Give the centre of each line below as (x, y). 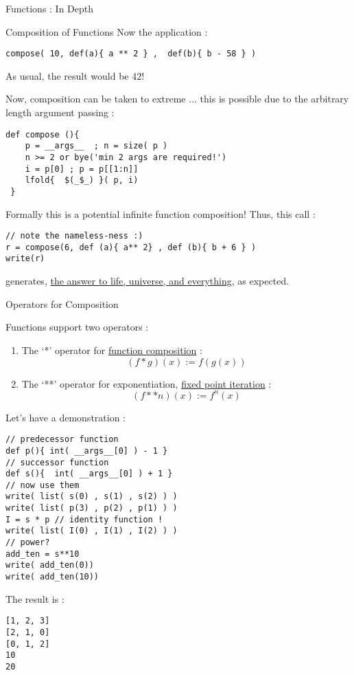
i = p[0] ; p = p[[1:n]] (82, 169)
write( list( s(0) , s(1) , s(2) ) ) (92, 497)
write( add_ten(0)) (50, 565)
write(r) (25, 259)
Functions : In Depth (50, 8)
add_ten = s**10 (43, 554)
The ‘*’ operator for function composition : (112, 350)
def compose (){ (43, 134)
